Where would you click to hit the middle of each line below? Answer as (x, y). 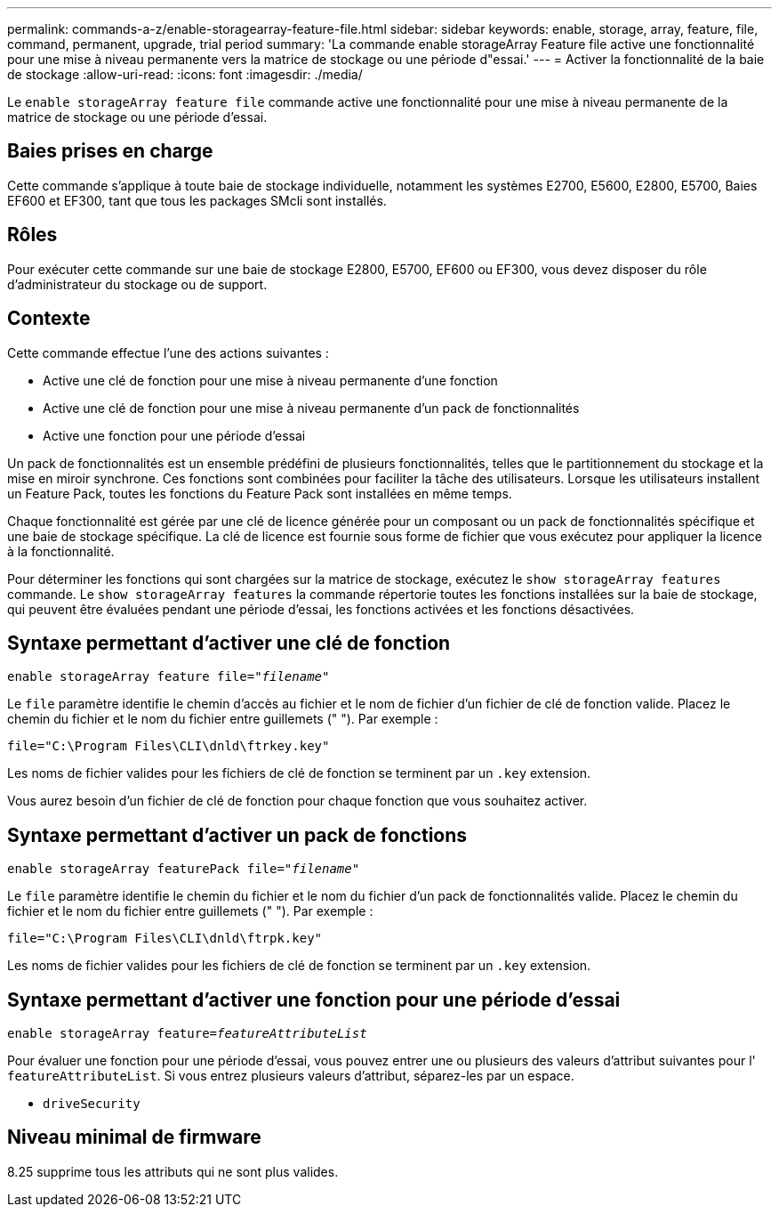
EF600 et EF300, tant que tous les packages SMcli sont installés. (197, 200)
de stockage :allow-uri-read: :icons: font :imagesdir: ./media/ (185, 74)
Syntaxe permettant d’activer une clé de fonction (229, 643)
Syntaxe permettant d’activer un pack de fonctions (237, 835)
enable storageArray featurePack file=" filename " (184, 869)
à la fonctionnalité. (61, 551)
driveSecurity (92, 1104)
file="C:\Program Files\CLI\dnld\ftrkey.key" (169, 746)
